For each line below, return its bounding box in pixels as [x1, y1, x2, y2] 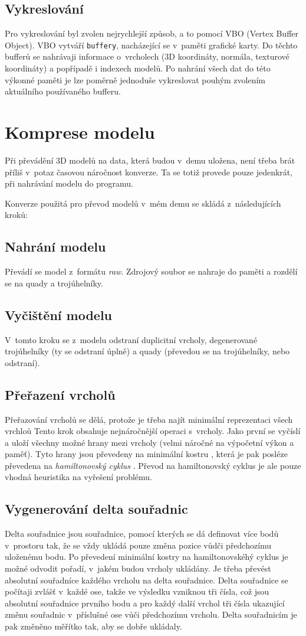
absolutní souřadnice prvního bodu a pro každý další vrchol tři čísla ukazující [5, 596, 285, 609]
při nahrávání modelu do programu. [5, 177, 133, 190]
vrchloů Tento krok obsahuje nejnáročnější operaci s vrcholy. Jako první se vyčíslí [5, 425, 301, 437]
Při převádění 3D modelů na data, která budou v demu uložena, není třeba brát [5, 154, 295, 166]
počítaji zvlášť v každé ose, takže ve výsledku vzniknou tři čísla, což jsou [5, 585, 269, 598]
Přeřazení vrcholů [5, 385, 116, 403]
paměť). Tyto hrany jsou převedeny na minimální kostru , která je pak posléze [5, 448, 288, 460]
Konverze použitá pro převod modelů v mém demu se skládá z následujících [5, 197, 281, 209]
